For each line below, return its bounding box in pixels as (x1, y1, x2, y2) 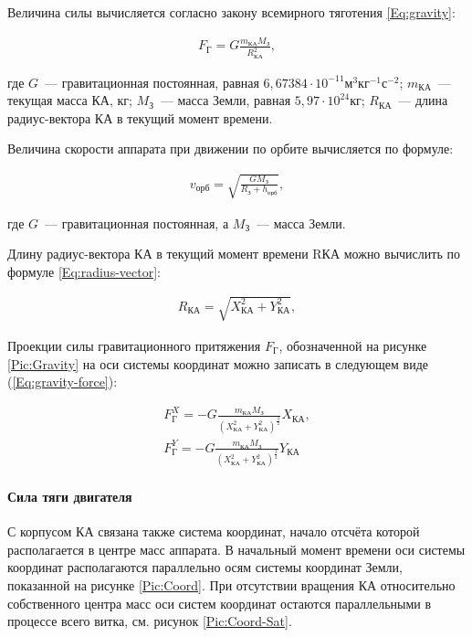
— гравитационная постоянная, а (45, 213, 229, 232)
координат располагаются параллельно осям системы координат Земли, (7, 557, 403, 577)
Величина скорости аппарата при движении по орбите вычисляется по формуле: (7, 139, 454, 158)
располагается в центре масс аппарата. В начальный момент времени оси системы (7, 539, 466, 558)
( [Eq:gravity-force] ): (7, 372, 118, 391)
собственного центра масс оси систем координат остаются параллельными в (7, 593, 432, 612)
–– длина (398, 90, 448, 110)
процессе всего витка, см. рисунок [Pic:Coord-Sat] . (7, 611, 292, 631)
